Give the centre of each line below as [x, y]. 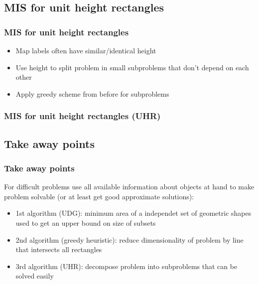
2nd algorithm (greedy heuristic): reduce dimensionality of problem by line [129, 239]
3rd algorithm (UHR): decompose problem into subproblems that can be [127, 266]
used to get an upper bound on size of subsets [86, 223]
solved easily [35, 276]
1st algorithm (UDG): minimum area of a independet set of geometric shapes [133, 213]
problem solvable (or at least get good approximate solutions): [99, 196]
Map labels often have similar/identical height [86, 50]
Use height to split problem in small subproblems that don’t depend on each [132, 67]
